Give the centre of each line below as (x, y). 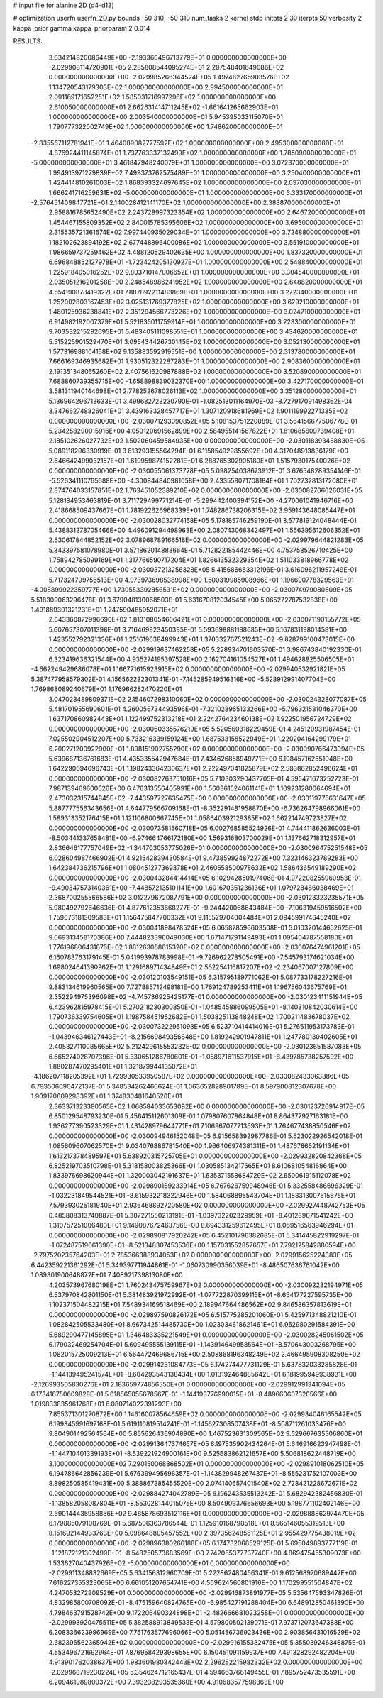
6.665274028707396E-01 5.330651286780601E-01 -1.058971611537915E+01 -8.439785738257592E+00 (201, 1057)
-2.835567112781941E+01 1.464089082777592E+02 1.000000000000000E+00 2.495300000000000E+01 (187, 143)
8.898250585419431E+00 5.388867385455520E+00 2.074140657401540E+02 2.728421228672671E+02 (203, 1484)
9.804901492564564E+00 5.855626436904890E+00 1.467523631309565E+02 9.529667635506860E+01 (206, 1434)
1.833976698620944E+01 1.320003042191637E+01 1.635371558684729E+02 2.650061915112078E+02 (200, 1176)
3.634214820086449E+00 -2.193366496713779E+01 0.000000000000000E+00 (167, 57)
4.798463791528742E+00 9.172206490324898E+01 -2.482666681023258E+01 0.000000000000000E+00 (206, 1612)
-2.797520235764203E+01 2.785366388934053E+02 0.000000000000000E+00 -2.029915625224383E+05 (191, 1255)
